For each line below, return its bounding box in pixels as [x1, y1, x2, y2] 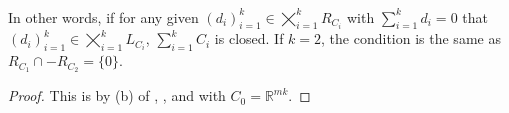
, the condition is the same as [321, 28, 501, 49]
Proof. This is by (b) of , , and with [8, 85, 226, 106]
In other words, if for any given [8, 6, 199, 27]
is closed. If [214, 28, 284, 49]
